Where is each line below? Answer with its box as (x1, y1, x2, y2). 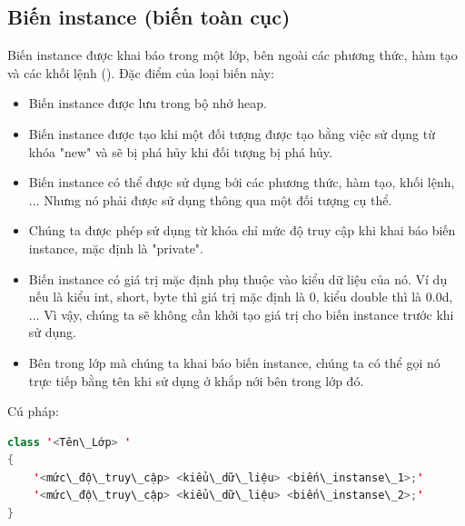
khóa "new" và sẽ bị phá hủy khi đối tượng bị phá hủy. (28, 142, 332, 161)
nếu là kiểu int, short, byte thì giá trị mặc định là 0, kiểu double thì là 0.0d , (28, 287, 453, 306)
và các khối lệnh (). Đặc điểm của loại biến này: (7, 63, 274, 82)
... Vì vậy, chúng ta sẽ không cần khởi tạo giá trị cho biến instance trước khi (28, 304, 454, 323)
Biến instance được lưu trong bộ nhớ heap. (28, 94, 267, 113)
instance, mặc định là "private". (28, 238, 204, 257)
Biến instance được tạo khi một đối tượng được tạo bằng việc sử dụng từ (28, 124, 435, 143)
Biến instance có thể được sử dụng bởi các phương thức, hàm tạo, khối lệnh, (28, 173, 455, 192)
